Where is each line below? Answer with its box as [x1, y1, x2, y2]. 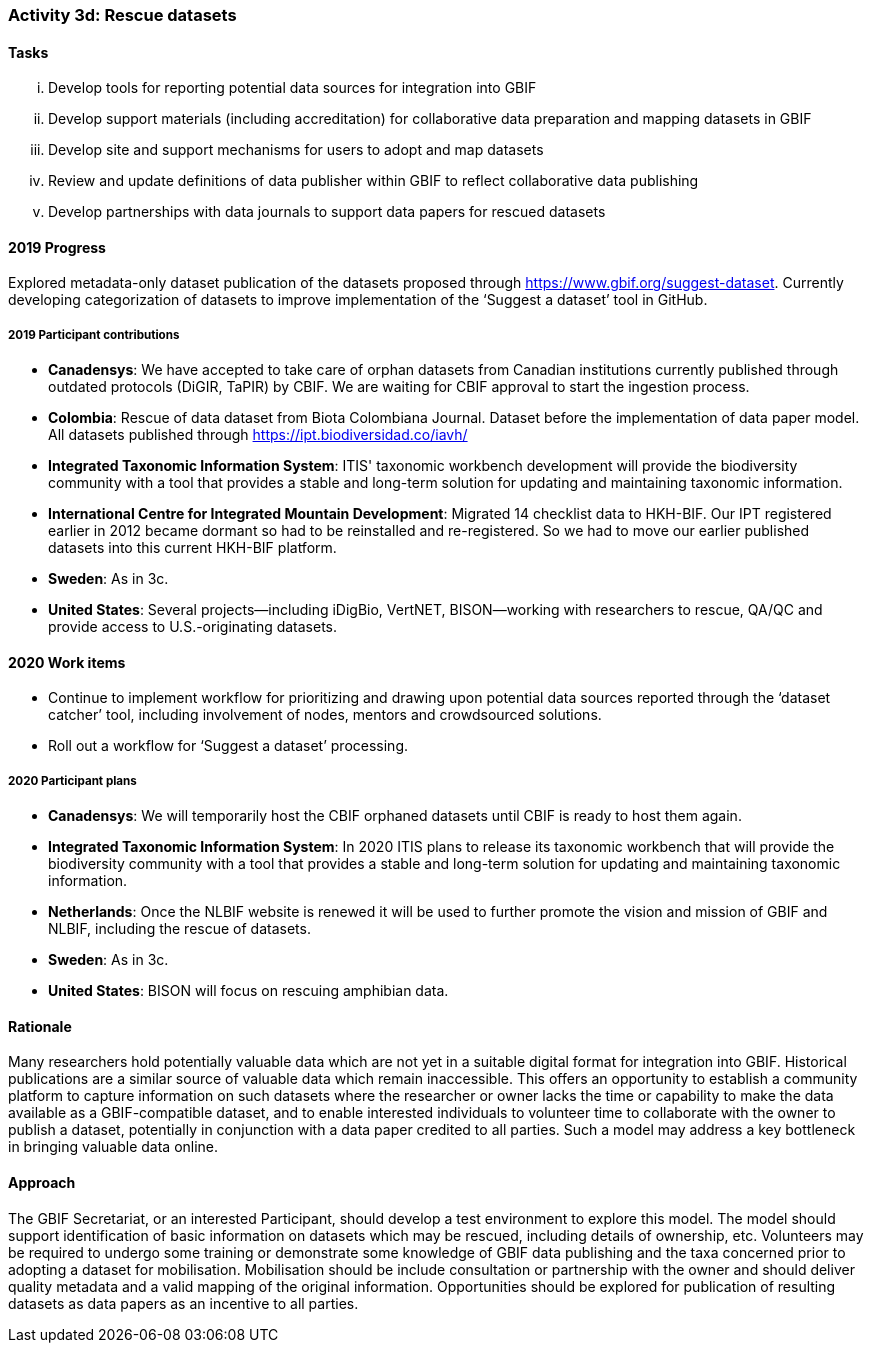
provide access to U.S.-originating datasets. [48, 618, 338, 636]
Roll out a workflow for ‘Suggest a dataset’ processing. [48, 737, 409, 755]
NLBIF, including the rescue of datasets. [48, 920, 311, 938]
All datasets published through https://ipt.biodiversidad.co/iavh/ [48, 426, 468, 444]
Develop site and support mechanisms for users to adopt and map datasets [48, 141, 544, 159]
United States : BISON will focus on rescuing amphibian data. [48, 982, 449, 1000]
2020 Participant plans [8, 773, 137, 788]
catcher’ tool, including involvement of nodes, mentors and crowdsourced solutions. [48, 706, 602, 724]
